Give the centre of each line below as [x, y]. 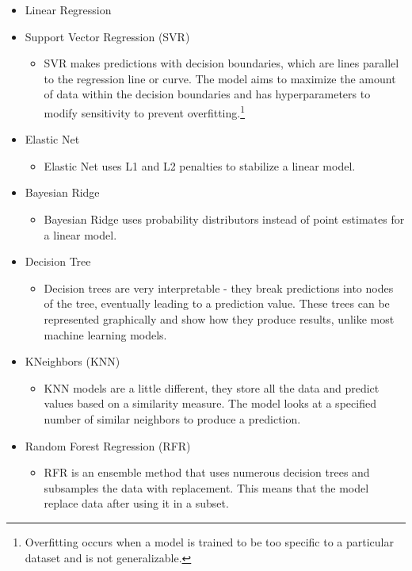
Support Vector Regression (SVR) [107, 36]
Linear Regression [68, 10]
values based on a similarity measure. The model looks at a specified [210, 403]
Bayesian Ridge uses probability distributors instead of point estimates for [224, 219]
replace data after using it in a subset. [136, 503]
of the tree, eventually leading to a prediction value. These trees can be [217, 303]
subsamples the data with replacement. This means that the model [206, 487]
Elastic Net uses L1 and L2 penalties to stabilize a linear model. [200, 165]
